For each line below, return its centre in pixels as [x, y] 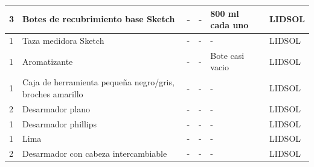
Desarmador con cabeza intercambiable [95, 153]
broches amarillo [53, 93]
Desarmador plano [56, 108]
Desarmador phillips [60, 123]
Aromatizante [48, 61]
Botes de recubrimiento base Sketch [99, 19]
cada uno [229, 25]
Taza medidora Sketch [63, 40]
